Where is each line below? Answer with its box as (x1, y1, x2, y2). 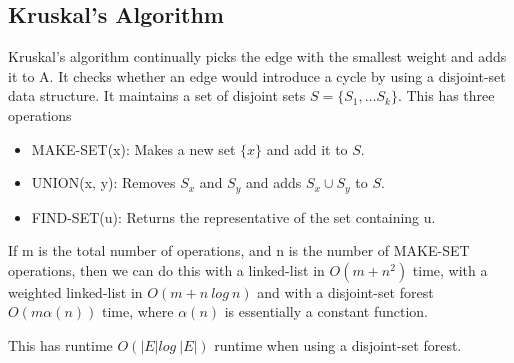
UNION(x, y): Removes (31, 172, 176, 193)
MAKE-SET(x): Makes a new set (31, 138, 236, 159)
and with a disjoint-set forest (257, 281, 434, 302)
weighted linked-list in (8, 281, 143, 302)
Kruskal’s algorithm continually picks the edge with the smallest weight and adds (8, 46, 507, 67)
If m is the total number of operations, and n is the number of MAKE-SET (8, 240, 470, 261)
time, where (101, 301, 174, 322)
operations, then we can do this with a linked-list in (8, 259, 325, 280)
